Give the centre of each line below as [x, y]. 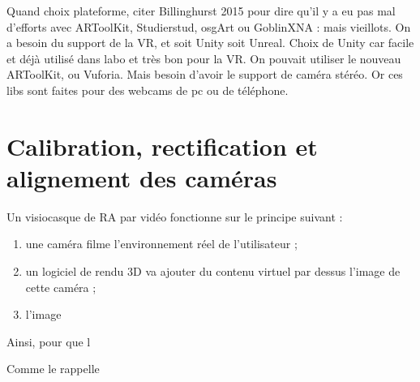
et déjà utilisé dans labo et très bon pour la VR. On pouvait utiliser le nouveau [204, 58]
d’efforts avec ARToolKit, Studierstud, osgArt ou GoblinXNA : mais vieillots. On [209, 26]
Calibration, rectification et [162, 146]
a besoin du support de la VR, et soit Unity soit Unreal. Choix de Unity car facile [210, 43]
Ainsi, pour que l [49, 341]
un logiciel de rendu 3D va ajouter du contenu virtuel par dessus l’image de [213, 271]
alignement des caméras [142, 177]
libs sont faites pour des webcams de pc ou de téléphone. [148, 90]
